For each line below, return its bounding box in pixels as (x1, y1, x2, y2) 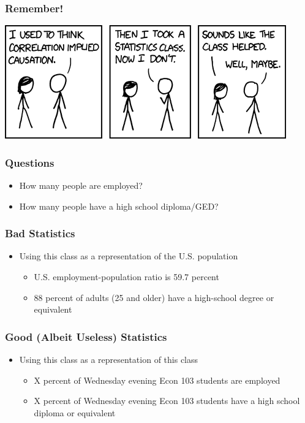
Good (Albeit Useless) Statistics (5, 329, 167, 344)
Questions (5, 154, 55, 170)
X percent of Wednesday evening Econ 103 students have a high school (34, 394, 300, 407)
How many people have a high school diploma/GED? (19, 199, 219, 212)
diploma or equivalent (34, 406, 116, 419)
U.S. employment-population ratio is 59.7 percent (34, 270, 219, 283)
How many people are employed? (19, 179, 143, 192)
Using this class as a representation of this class (19, 353, 198, 366)
